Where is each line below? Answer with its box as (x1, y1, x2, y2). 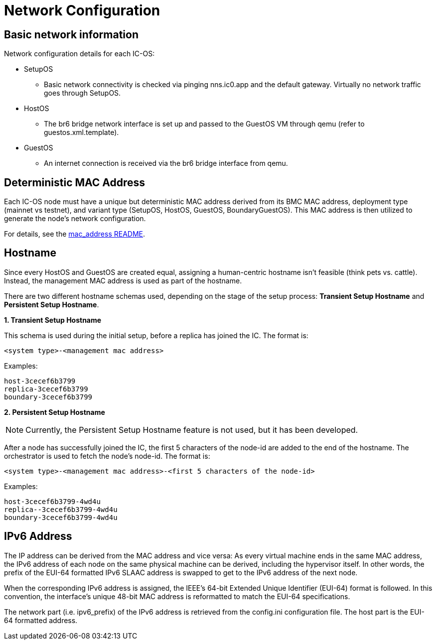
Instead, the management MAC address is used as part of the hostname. (4, 276, 242, 285)
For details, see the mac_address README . (4, 230, 145, 239)
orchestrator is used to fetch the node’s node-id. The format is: (4, 451, 210, 460)
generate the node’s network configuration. (4, 214, 146, 223)
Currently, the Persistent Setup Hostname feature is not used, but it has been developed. (25, 424, 358, 435)
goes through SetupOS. (44, 89, 121, 98)
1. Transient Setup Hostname (4, 315, 102, 324)
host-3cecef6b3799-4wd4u (4, 497, 101, 506)
